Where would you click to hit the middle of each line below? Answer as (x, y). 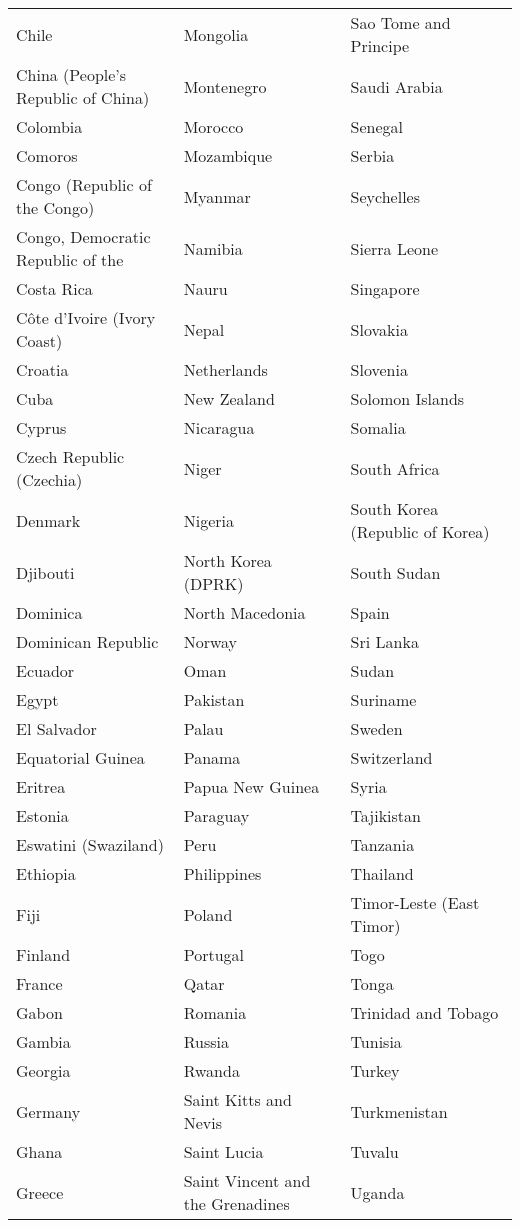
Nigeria (208, 520)
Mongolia (216, 34)
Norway (210, 641)
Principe (380, 45)
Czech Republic (70, 456)
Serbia (372, 155)
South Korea (394, 508)
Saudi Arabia (396, 86)
